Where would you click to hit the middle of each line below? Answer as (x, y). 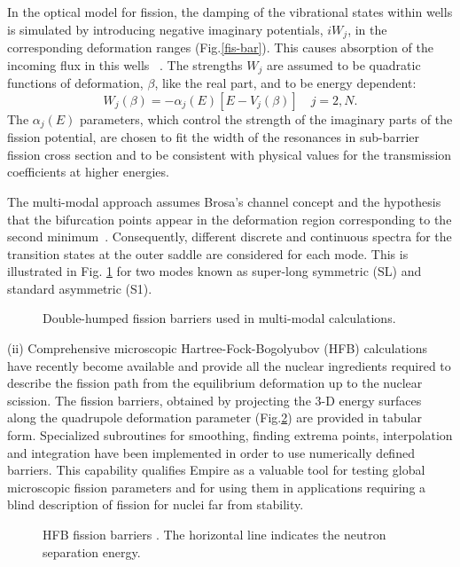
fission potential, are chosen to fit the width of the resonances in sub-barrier (213, 137)
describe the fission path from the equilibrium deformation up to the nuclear (215, 383)
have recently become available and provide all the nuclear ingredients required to (229, 365)
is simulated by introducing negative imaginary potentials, (165, 29)
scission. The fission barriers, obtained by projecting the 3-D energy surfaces (214, 400)
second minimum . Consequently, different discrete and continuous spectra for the (230, 236)
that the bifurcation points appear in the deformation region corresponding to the (230, 219)
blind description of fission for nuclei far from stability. (156, 504)
